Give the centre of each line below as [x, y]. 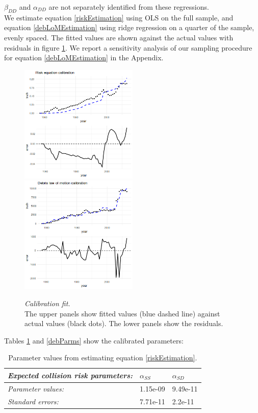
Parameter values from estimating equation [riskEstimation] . [103, 358]
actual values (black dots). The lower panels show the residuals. [124, 323]
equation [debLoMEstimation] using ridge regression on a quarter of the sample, [129, 27]
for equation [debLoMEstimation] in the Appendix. [84, 58]
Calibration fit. [47, 303]
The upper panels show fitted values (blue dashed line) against [122, 313]
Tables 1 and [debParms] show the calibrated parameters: [94, 340]
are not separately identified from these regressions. [129, 7]
